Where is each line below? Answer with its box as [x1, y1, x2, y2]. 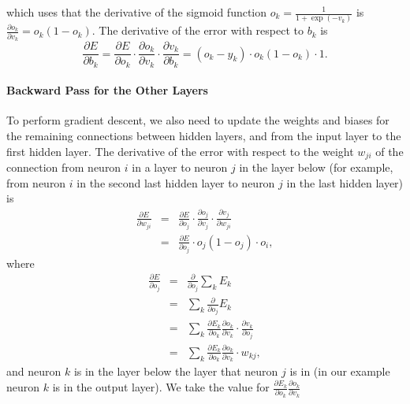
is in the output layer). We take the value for [52, 379, 270, 395]
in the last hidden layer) [286, 174, 404, 191]
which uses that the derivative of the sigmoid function [6, 4, 267, 20]
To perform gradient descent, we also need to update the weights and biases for [6, 112, 389, 128]
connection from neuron [6, 158, 121, 175]
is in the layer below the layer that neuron [73, 363, 278, 380]
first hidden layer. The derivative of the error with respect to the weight [6, 143, 354, 159]
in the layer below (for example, [239, 158, 393, 175]
